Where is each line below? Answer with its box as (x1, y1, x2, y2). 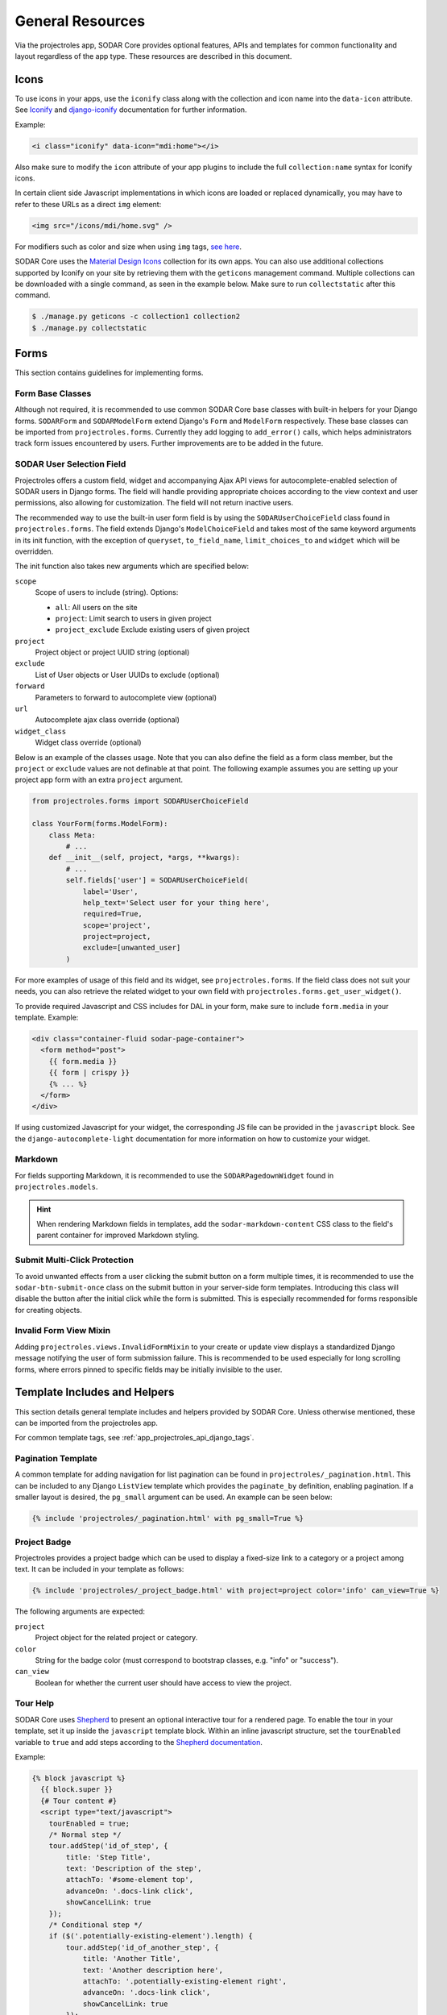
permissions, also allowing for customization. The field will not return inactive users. (14, 498, 294, 508)
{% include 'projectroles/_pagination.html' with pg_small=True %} (31, 1514, 304, 1523)
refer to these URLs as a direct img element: (14, 199, 162, 209)
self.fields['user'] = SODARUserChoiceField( (65, 875, 249, 885)
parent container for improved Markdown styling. (36, 1230, 200, 1240)
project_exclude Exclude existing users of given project (55, 625, 250, 634)
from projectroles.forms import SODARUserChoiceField (31, 796, 249, 806)
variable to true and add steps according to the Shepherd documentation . (14, 1737, 263, 1747)
